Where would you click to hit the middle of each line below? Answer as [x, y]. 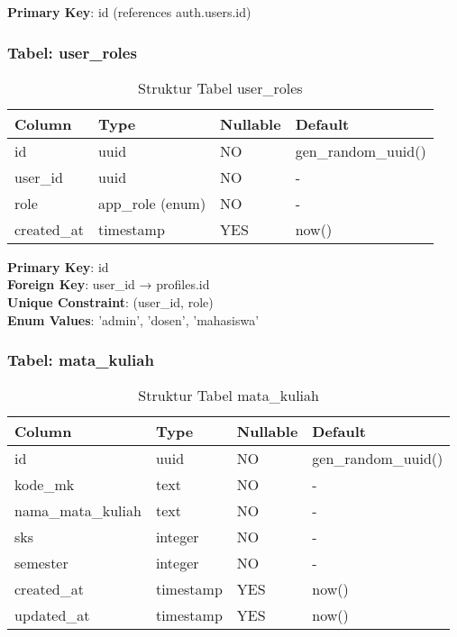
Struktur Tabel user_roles [220, 87]
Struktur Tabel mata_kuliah [228, 396]
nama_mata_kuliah [78, 511]
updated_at [52, 615]
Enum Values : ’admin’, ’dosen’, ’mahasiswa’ [133, 319]
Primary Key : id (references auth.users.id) [129, 12]
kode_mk [45, 485]
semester [41, 563]
